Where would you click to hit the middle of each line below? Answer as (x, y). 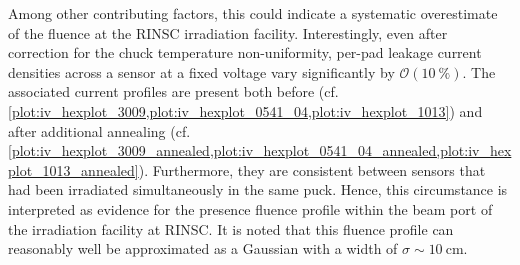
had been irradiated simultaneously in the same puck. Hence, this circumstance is (258, 189)
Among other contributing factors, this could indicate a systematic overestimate (253, 13)
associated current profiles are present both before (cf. (173, 91)
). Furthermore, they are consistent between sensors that (312, 169)
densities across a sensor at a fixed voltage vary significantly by (201, 71)
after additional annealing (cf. (99, 130)
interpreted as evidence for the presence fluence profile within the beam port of (250, 208)
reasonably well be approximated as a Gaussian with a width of (203, 248)
